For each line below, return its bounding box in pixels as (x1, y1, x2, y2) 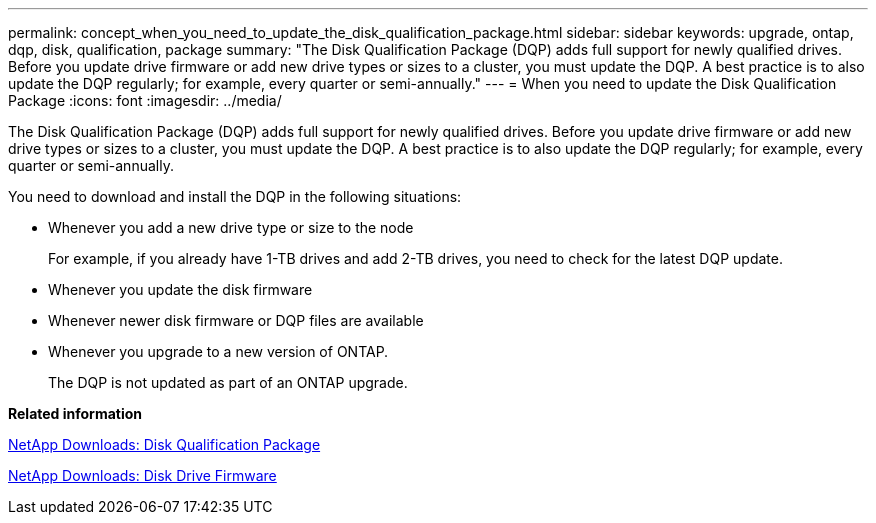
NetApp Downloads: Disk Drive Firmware (8, 467, 277, 484)
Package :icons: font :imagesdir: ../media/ (8, 92, 282, 109)
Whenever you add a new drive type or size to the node (48, 219, 414, 236)
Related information (8, 405, 143, 422)
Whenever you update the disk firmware (48, 281, 313, 298)
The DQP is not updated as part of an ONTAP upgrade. (48, 374, 408, 391)
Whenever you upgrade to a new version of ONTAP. (48, 343, 389, 360)
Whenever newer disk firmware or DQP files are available (48, 312, 424, 329)
